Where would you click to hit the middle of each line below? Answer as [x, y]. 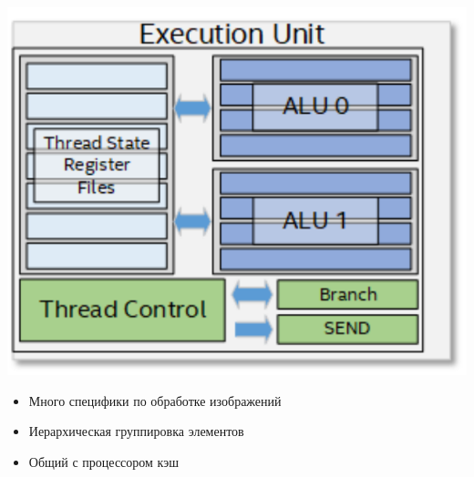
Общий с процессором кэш [103, 461]
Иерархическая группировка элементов [136, 431]
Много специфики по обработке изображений [155, 400]
